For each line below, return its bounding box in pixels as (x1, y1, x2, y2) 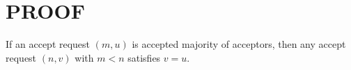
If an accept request (6, 37, 91, 51)
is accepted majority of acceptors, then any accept (132, 37, 346, 51)
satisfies (127, 50, 161, 64)
